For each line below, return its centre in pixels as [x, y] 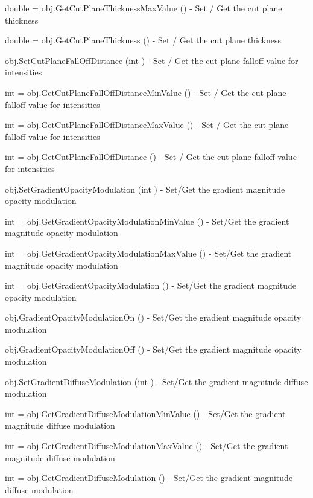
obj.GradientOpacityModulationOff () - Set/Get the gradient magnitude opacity [153, 349]
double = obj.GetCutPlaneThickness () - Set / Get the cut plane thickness [143, 40]
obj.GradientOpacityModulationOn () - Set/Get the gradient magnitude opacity [153, 317]
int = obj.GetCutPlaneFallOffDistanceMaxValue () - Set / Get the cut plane [147, 125]
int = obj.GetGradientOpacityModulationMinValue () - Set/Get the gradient [147, 221]
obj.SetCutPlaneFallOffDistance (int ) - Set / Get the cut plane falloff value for [152, 60]
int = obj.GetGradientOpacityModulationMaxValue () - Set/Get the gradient [148, 253]
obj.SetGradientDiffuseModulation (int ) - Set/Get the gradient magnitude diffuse [156, 381]
